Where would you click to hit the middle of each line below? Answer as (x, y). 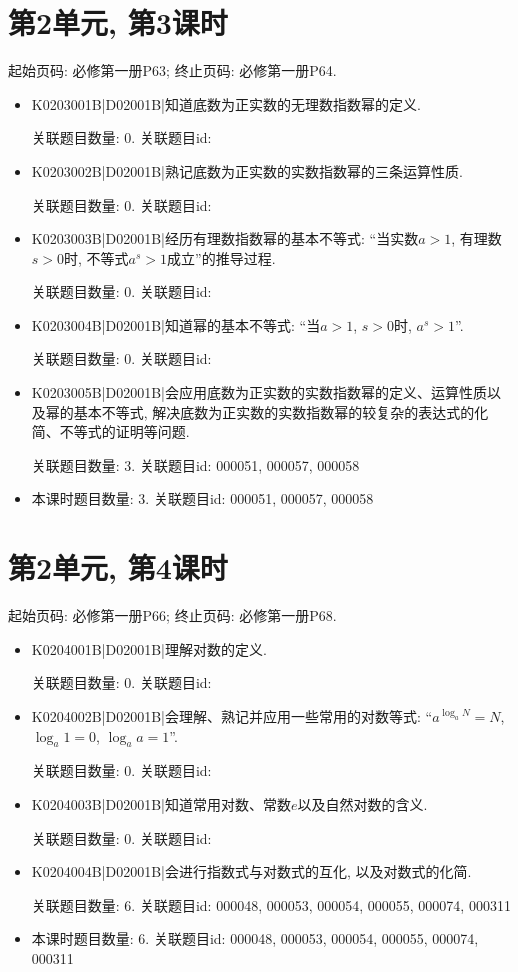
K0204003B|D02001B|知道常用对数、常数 (161, 803)
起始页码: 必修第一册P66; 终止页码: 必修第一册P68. (172, 615)
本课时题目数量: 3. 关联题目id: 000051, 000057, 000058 (202, 498)
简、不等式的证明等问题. (110, 431)
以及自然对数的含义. (362, 803)
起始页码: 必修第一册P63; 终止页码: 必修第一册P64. (172, 70)
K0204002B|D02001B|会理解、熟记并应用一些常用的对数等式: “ (232, 715)
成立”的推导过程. (221, 257)
